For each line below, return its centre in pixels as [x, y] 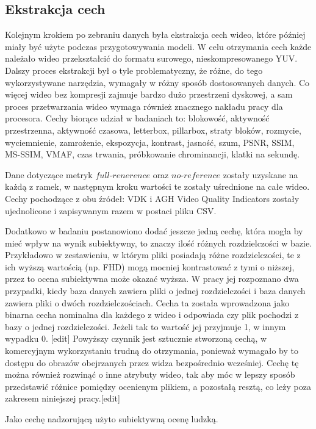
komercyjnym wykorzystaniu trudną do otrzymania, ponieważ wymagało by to [152, 351]
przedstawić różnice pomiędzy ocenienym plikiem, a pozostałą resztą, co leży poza [158, 386]
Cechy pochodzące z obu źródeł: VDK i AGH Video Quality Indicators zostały [152, 198]
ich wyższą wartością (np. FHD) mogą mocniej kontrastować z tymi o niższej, [150, 266]
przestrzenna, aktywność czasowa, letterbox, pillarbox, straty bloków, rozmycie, [153, 130]
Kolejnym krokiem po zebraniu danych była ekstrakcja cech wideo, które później [155, 34]
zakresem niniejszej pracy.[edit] [63, 398]
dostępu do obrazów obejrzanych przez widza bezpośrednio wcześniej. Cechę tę [152, 362]
